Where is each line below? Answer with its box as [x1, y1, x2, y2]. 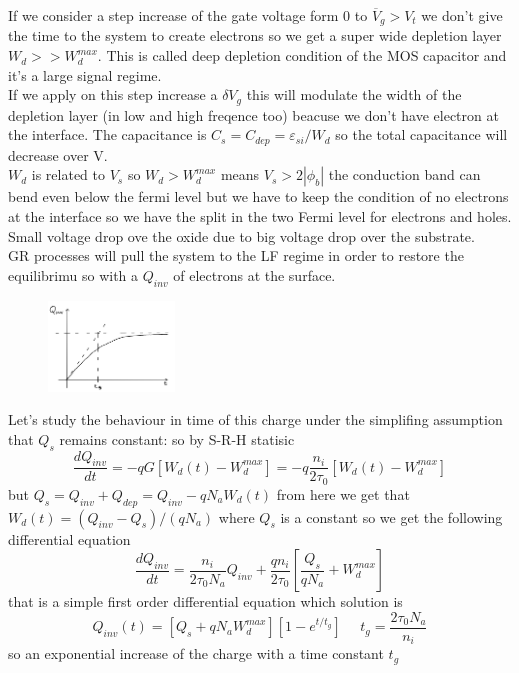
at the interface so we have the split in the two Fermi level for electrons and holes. [8, 205, 512, 226]
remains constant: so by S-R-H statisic [59, 428, 295, 449]
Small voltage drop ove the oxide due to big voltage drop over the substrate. [8, 225, 475, 246]
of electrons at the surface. [173, 264, 336, 285]
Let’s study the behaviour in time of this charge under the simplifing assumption [8, 409, 503, 430]
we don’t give [421, 5, 503, 25]
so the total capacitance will [335, 124, 508, 145]
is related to [31, 164, 105, 185]
